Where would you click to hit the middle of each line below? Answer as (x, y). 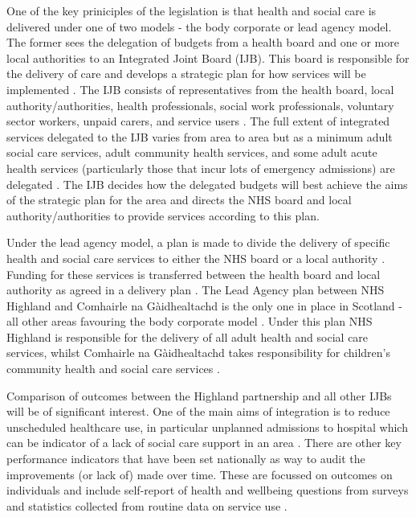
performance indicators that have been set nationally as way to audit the (186, 459)
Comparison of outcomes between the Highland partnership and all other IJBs (199, 395)
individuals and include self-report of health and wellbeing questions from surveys (208, 490)
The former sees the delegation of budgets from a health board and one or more (203, 42)
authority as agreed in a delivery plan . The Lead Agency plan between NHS (196, 290)
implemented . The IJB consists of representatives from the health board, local (200, 89)
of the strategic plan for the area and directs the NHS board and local (179, 200)
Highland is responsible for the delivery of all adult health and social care (188, 336)
